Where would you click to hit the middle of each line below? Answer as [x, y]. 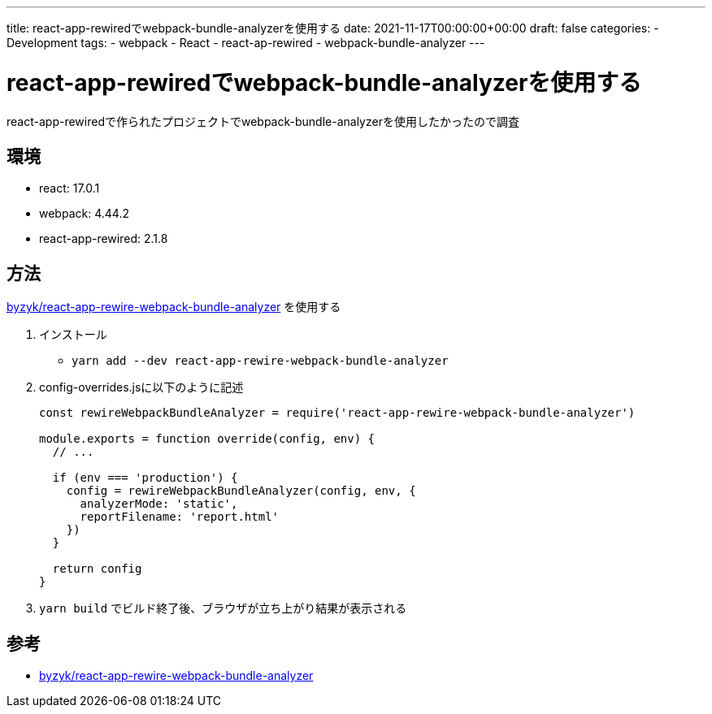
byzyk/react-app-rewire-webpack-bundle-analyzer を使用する [174, 307]
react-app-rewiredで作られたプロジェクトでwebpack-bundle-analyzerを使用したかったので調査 [263, 121]
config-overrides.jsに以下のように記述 [141, 387]
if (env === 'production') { [145, 478]
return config [97, 569]
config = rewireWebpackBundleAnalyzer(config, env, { [241, 491]
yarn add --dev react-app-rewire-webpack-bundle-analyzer [260, 361]
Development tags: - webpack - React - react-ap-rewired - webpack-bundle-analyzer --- [246, 43]
